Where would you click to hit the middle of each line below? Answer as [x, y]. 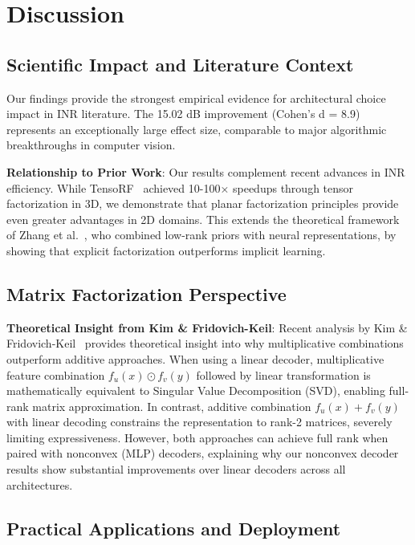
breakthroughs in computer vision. [91, 145]
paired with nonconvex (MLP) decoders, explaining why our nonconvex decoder [203, 453]
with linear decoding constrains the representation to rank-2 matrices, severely [199, 422]
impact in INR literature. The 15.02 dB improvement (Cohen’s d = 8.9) [183, 114]
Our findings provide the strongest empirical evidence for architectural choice [196, 98]
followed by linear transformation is [283, 374]
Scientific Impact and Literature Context [180, 64]
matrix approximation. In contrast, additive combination [172, 406]
